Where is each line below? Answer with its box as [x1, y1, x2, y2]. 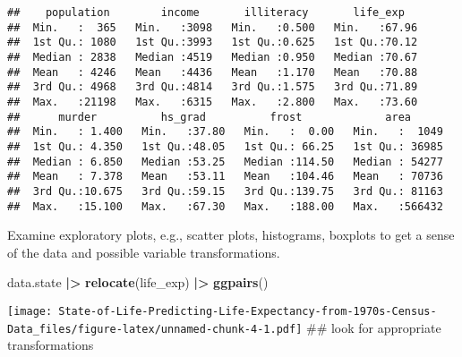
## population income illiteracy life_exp [7, 6, 405, 19]
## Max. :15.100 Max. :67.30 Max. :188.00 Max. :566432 [7, 200, 443, 213]
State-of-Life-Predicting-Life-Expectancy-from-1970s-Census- [58, 304, 437, 318]
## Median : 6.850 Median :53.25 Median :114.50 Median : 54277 [7, 155, 443, 168]
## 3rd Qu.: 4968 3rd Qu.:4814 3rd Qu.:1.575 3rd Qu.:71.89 [7, 81, 418, 94]
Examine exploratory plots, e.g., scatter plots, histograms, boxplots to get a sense [7, 225, 455, 244]
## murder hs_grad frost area [7, 110, 412, 123]
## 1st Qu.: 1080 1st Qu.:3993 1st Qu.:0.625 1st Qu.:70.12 [7, 36, 418, 49]
